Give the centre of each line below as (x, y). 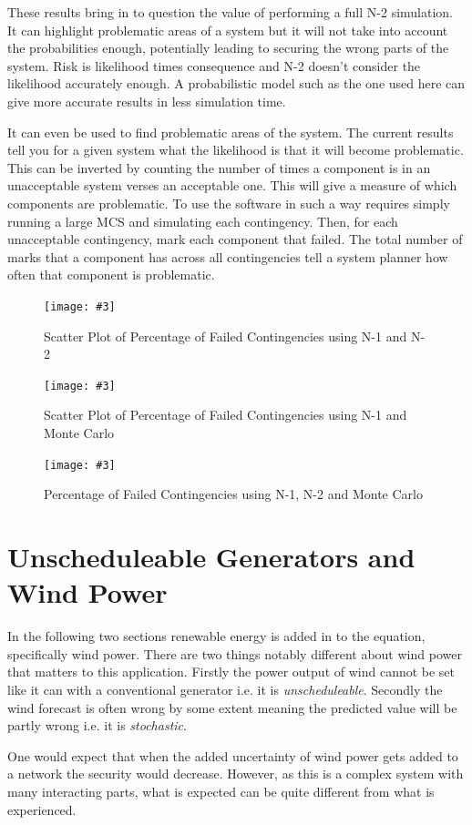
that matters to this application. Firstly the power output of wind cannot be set (231, 672)
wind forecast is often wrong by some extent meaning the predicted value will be (232, 707)
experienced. (42, 809)
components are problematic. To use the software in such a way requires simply (229, 203)
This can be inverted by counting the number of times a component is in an (219, 167)
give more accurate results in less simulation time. (147, 101)
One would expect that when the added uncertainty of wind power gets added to (233, 755)
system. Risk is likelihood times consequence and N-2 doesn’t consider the (214, 65)
